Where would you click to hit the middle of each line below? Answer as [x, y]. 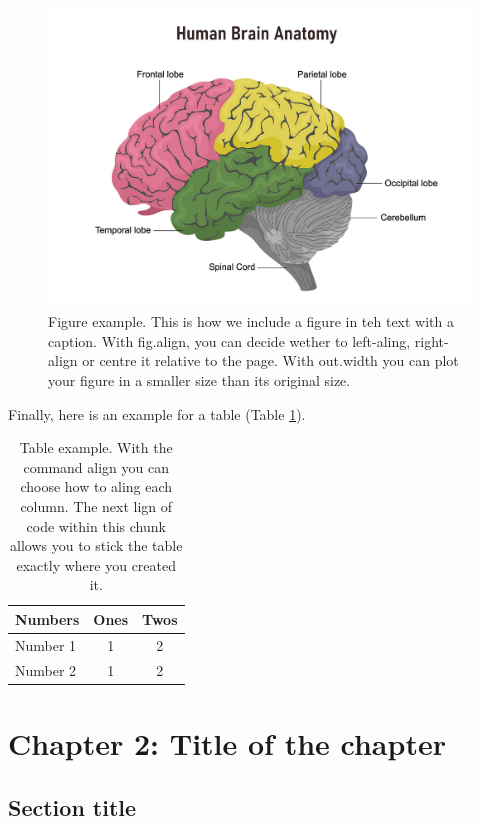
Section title [72, 806]
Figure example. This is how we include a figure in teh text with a [251, 321]
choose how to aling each [96, 486]
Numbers [47, 618]
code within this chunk [96, 525]
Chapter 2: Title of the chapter [227, 742]
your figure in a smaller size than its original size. [199, 380]
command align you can [96, 466]
